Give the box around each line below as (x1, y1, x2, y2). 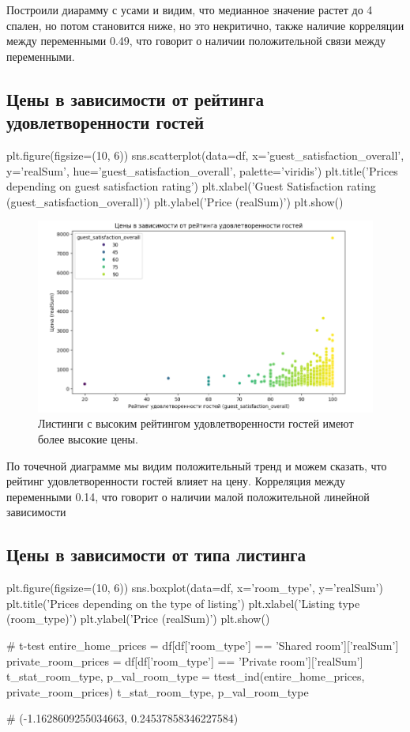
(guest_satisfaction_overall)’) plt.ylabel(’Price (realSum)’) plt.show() (6, 193, 344, 209)
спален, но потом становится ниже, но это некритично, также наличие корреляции (6, 17, 404, 33)
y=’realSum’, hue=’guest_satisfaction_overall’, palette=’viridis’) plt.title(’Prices (6, 162, 398, 179)
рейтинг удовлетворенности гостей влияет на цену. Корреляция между (6, 473, 345, 489)
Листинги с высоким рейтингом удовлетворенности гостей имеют (38, 415, 354, 432)
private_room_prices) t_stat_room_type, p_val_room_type (6, 683, 309, 700)
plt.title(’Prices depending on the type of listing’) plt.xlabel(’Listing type (6, 594, 360, 611)
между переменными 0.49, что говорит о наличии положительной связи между (6, 32, 386, 49)
